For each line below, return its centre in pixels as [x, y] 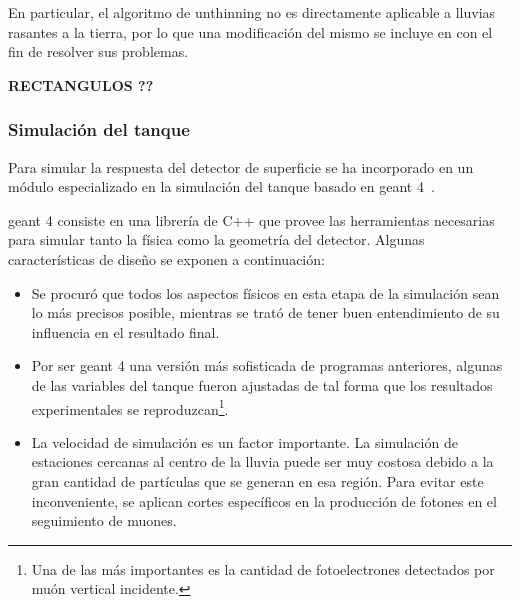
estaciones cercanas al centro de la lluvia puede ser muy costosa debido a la [262, 461]
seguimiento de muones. [104, 520]
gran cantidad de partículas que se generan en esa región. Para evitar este [257, 480]
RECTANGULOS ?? [81, 84]
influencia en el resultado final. [125, 331]
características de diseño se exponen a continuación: [166, 258]
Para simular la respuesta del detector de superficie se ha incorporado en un [241, 166]
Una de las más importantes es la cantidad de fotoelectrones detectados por [263, 568]
